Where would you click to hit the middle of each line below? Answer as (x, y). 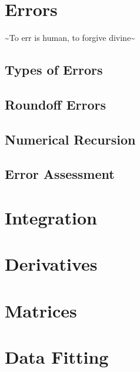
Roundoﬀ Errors (56, 104)
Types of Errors (54, 70)
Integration (51, 218)
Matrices (41, 310)
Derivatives (51, 264)
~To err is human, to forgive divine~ (70, 38)
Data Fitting (57, 357)
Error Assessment (60, 174)
